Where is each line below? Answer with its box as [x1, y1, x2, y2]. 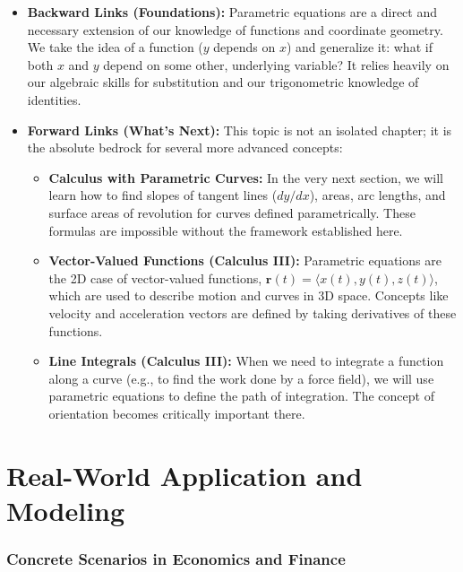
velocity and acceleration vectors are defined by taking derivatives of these [48, 303, 457, 322]
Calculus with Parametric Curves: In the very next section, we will [48, 168, 443, 186]
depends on [213, 38, 276, 56]
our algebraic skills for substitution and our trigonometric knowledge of [27, 73, 419, 91]
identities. [27, 90, 81, 108]
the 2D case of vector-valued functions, [48, 268, 262, 287]
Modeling [6, 491, 125, 528]
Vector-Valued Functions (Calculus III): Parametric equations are [48, 251, 442, 270]
